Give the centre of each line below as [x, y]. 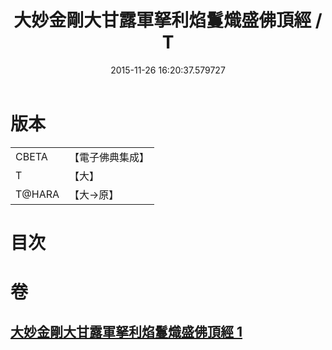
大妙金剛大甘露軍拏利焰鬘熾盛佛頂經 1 [126, 332]
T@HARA [37, 194]
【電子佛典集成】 [109, 157]
